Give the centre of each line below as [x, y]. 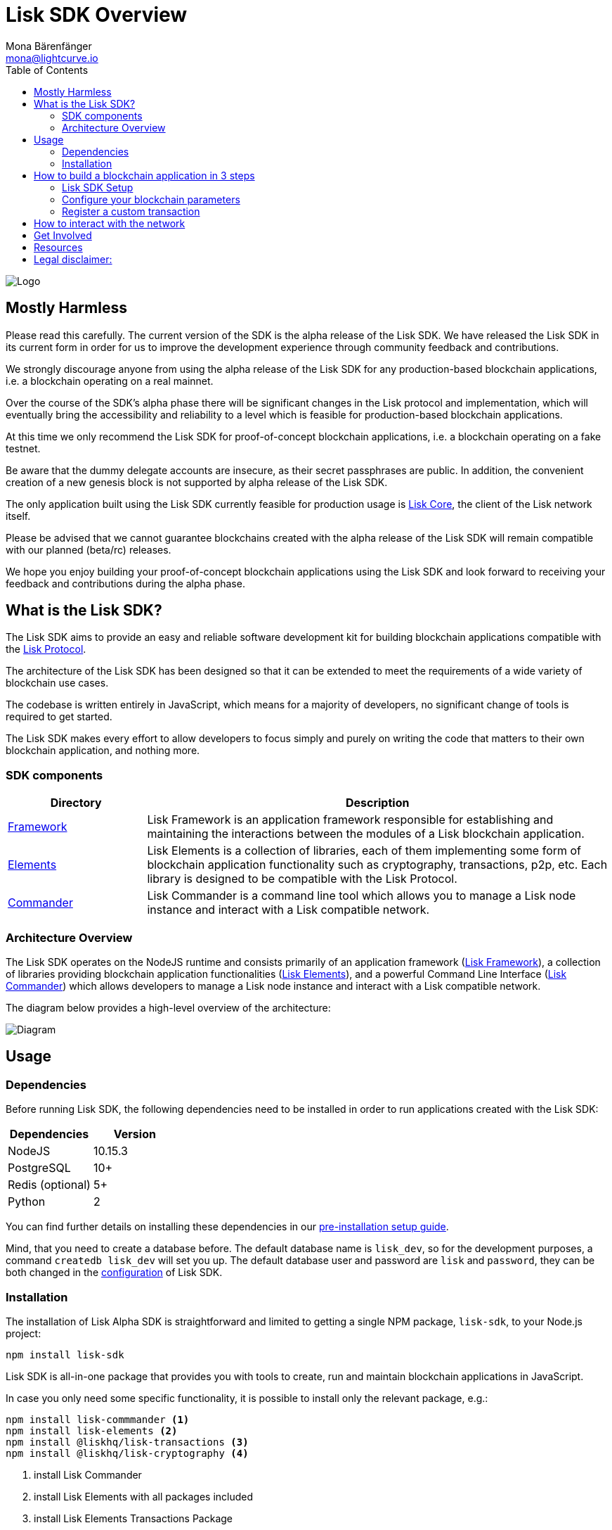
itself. [18, 516]
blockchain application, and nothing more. [103, 751]
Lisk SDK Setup [98, 187]
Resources [58, 247]
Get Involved [63, 235]
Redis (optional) [49, 1185]
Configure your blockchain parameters [151, 199]
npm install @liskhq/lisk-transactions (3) [127, 1442]
